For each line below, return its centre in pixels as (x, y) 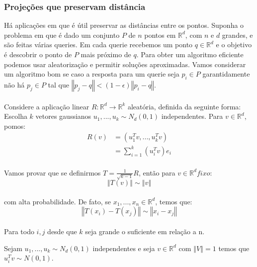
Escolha (16, 116)
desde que (62, 231)
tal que (58, 84)
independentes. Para (192, 116)
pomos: (15, 126)
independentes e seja (124, 248)
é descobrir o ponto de (38, 54)
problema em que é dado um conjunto (62, 35)
